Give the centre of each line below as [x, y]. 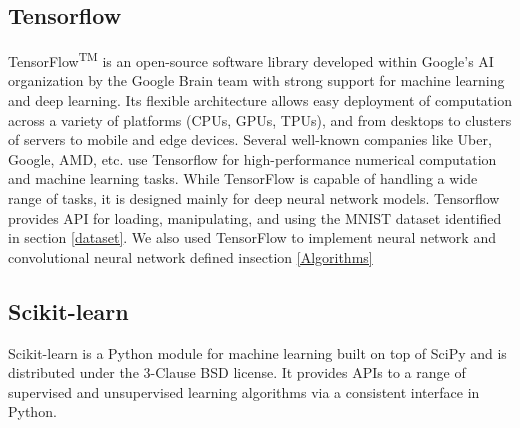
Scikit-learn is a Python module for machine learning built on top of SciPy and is [257, 352]
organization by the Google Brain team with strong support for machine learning [256, 80]
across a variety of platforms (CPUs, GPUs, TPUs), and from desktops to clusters [260, 119]
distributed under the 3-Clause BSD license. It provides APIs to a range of [237, 372]
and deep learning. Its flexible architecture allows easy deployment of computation [260, 100]
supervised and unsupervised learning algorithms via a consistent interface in [244, 391]
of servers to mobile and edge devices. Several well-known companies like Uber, [250, 139]
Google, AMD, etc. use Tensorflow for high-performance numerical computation [252, 158]
